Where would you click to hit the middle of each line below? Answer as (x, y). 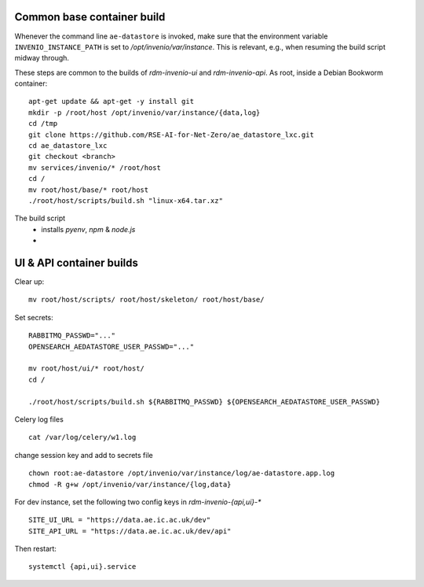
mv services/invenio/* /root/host (95, 168)
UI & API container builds (77, 262)
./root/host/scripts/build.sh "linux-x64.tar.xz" (126, 200)
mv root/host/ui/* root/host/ (87, 369)
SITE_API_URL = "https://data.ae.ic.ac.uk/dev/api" (130, 531)
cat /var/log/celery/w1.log (82, 437)
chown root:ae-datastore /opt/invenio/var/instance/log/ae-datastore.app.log (182, 473)
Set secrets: (34, 317)
